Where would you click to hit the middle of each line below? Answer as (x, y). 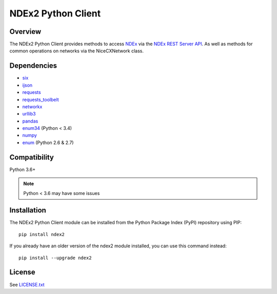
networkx (32, 106)
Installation (28, 210)
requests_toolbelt (41, 100)
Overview (25, 32)
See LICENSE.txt (27, 284)
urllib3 (29, 114)
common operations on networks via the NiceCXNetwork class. (76, 51)
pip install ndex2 (42, 234)
